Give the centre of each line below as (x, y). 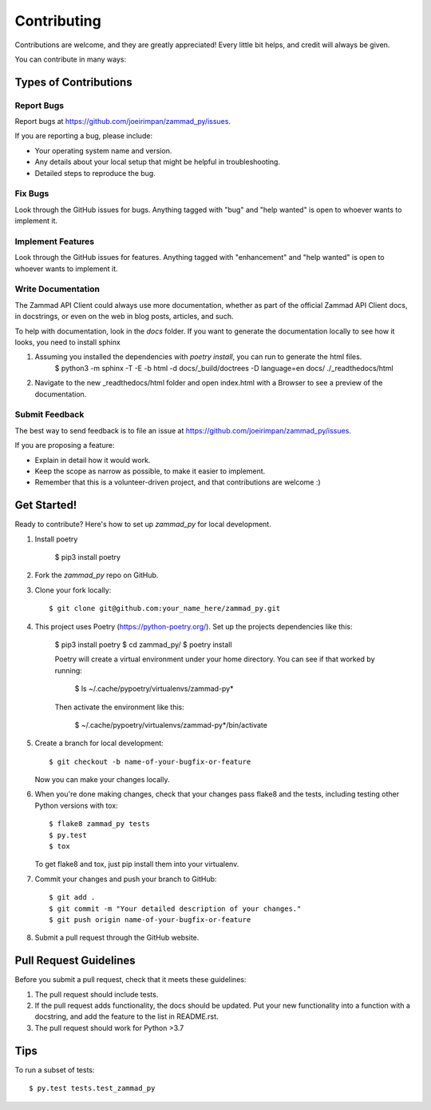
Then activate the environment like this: (120, 707)
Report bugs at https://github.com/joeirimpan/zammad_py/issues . (123, 122)
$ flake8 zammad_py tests (100, 824)
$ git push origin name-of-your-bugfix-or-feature (150, 919)
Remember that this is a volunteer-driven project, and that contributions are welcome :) (178, 482)
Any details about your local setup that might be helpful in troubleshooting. (158, 162)
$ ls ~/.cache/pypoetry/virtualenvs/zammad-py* (154, 689)
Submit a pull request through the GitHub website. (117, 938)
